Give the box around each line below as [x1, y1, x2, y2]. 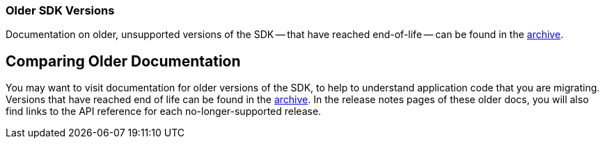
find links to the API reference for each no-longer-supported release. [6, 105, 322, 118]
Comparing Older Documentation [6, 52, 241, 70]
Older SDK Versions [6, 3, 115, 17]
